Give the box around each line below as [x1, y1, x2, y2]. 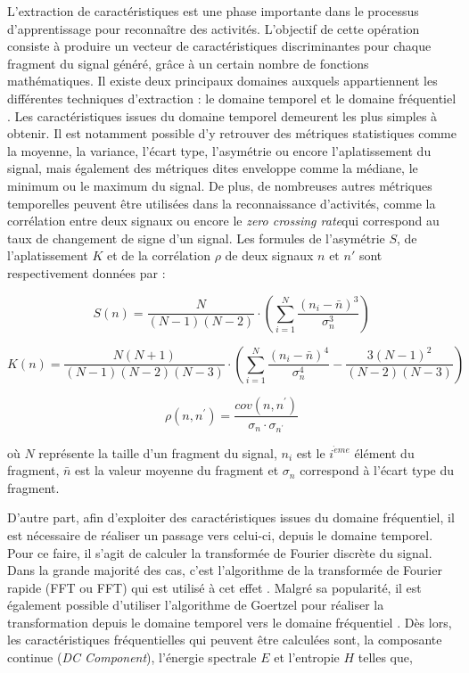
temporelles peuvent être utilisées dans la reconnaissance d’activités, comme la [7, 193, 436, 212]
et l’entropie [274, 648, 340, 667]
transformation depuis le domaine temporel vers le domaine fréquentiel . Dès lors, [7, 612, 452, 631]
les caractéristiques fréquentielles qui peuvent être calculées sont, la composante [7, 630, 442, 649]
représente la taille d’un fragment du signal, [38, 443, 277, 462]
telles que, [358, 648, 413, 667]
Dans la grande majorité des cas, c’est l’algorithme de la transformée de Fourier [7, 561, 442, 579]
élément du [354, 443, 415, 462]
